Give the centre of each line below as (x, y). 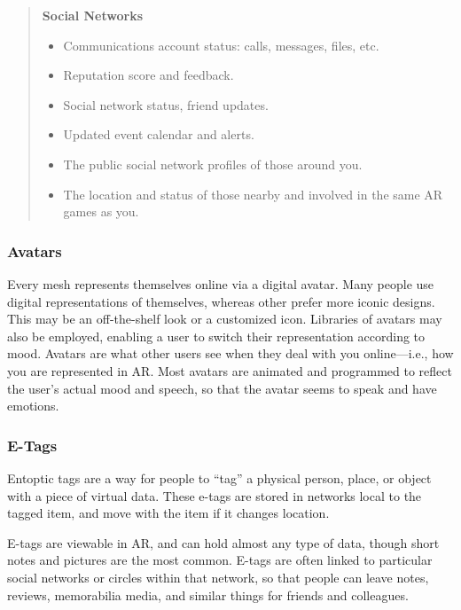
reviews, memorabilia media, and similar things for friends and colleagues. (208, 594)
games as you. (101, 211)
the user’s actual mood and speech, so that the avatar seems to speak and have (222, 388)
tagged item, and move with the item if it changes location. (168, 513)
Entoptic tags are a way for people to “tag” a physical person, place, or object (219, 477)
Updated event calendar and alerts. (159, 134)
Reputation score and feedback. (148, 75)
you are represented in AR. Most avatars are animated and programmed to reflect (230, 370)
